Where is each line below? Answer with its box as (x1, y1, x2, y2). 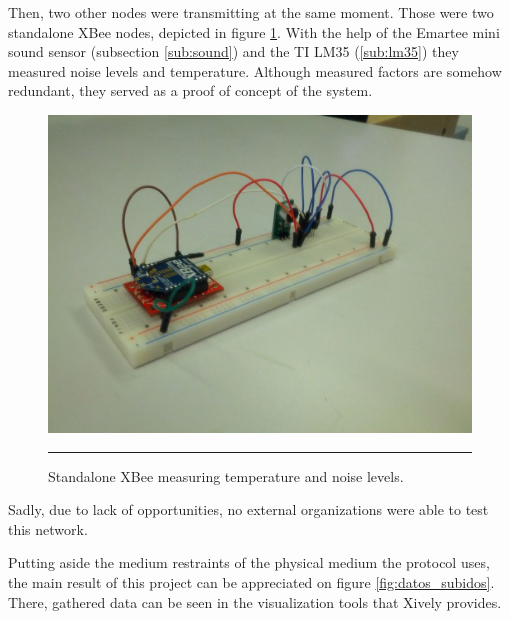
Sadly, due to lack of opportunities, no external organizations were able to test (8, 499, 489, 520)
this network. (8, 518, 88, 539)
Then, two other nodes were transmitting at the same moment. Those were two (8, 2, 494, 22)
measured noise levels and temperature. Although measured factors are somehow (8, 60, 502, 81)
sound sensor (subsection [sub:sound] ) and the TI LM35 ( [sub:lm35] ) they (8, 41, 459, 62)
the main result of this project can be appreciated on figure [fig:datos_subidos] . (8, 571, 495, 592)
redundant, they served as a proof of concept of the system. (8, 80, 373, 101)
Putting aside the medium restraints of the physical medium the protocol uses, (8, 552, 490, 573)
